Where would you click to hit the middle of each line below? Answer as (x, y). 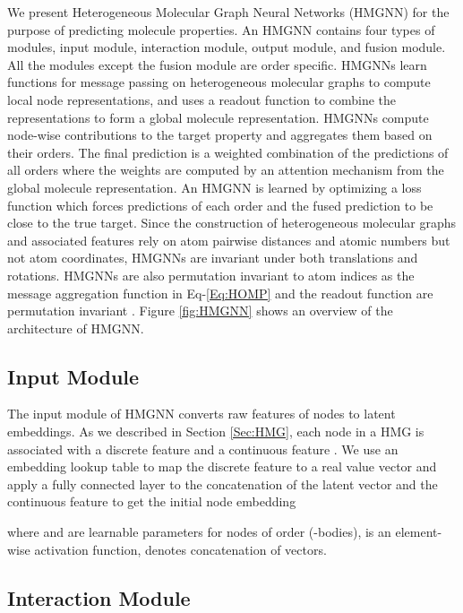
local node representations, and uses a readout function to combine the (202, 99)
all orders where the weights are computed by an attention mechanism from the (226, 170)
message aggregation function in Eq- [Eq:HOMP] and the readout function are (220, 293)
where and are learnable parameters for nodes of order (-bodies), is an (199, 532)
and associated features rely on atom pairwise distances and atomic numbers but (229, 240)
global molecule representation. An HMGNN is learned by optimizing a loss (214, 187)
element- (419, 532)
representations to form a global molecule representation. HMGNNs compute (218, 117)
